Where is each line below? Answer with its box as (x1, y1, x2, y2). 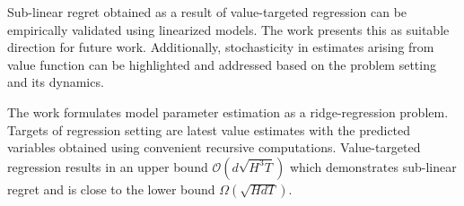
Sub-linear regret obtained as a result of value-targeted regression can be (7, 3, 407, 21)
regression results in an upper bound (7, 157, 208, 176)
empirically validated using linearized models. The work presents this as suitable (7, 20, 450, 39)
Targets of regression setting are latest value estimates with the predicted (7, 120, 411, 139)
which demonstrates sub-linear (289, 157, 457, 176)
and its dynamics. (7, 73, 104, 91)
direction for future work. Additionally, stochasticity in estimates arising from (7, 38, 434, 56)
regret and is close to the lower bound (7, 179, 215, 198)
